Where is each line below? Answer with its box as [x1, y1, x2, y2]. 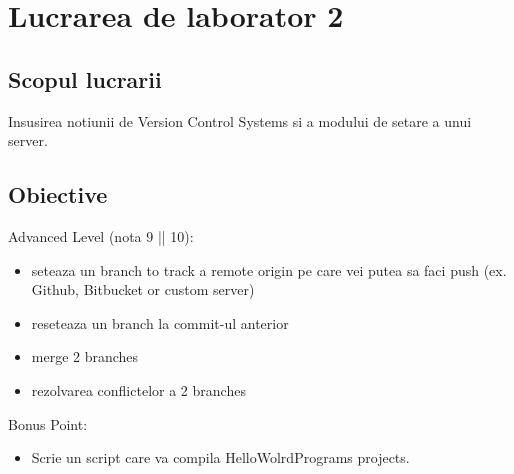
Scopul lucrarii [8, 63, 162, 94]
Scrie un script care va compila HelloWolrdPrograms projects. [31, 447, 410, 468]
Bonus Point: [8, 413, 88, 434]
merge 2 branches [31, 346, 139, 367]
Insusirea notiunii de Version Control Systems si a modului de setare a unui [8, 110, 472, 131]
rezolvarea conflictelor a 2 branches [31, 379, 246, 400]
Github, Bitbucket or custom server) [31, 279, 255, 300]
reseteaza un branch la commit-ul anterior [31, 312, 289, 333]
